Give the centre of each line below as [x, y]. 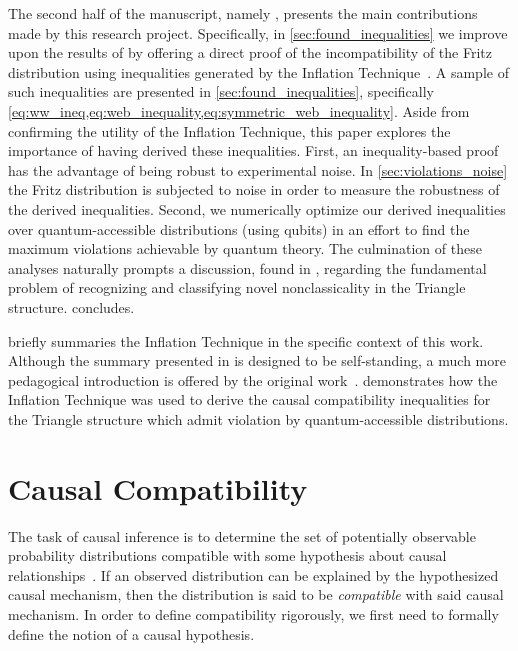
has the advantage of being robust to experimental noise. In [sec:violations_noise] [258, 169]
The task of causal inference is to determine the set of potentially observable [242, 535]
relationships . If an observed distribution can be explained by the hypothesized [253, 574]
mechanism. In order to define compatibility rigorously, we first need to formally [253, 613]
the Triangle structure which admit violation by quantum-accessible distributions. [258, 418]
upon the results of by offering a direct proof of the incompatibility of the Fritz [250, 52]
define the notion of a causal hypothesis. [131, 633]
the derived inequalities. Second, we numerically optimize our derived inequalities [257, 208]
